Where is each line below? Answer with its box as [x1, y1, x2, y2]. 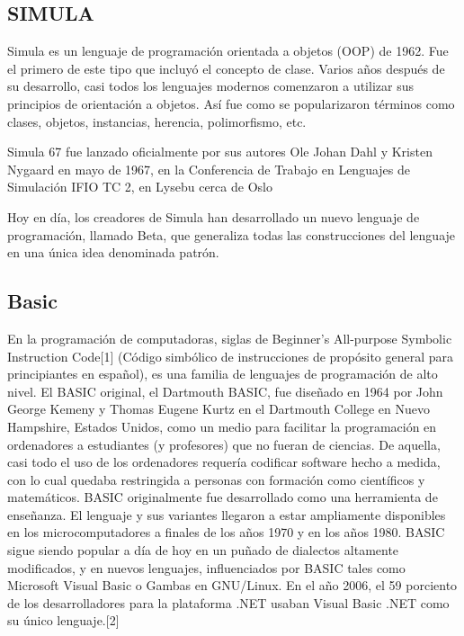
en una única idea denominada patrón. [7, 243, 219, 262]
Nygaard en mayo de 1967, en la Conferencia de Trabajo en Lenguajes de [7, 159, 410, 178]
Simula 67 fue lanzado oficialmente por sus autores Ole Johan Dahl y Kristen [7, 142, 433, 161]
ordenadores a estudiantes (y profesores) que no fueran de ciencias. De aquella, [7, 434, 441, 453]
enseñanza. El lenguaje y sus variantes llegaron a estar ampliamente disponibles [7, 505, 446, 524]
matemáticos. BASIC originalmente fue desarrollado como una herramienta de [7, 488, 438, 506]
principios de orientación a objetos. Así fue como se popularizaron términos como [7, 94, 455, 112]
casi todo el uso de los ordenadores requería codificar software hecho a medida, [7, 452, 441, 471]
